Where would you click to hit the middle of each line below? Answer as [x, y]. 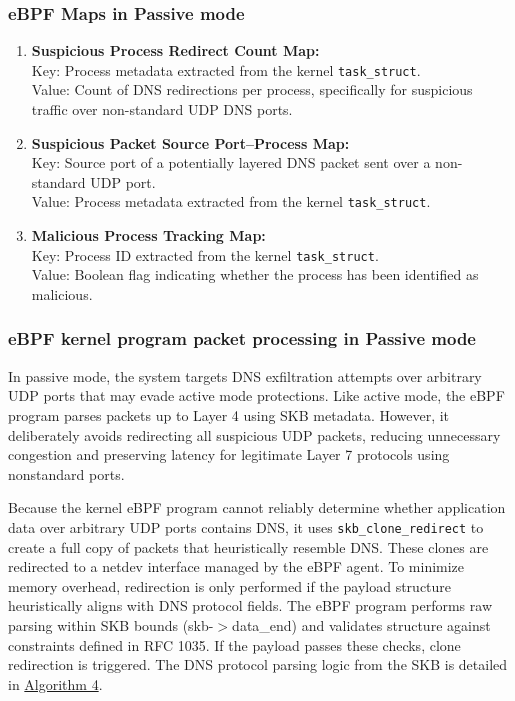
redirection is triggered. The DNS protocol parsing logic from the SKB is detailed [258, 664]
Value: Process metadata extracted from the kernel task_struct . [231, 201]
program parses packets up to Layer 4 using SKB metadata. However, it [229, 414]
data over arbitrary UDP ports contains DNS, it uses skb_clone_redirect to [246, 526]
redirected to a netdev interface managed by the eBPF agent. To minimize [236, 566]
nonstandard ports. [66, 473]
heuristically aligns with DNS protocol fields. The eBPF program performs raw [250, 605]
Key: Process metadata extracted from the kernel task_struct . [226, 69]
